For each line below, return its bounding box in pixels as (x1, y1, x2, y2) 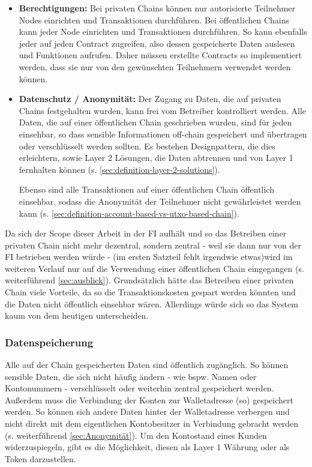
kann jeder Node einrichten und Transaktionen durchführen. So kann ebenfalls (19, 25, 307, 38)
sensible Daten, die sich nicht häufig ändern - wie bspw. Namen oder (5, 370, 257, 382)
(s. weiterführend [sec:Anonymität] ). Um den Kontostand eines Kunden (5, 429, 267, 441)
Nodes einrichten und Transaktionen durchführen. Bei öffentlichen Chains (19, 13, 289, 26)
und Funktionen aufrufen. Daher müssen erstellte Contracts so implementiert (19, 49, 302, 61)
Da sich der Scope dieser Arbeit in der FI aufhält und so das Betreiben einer (5, 227, 287, 240)
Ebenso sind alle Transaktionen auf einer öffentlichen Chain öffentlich (19, 183, 274, 196)
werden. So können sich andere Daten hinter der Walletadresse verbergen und (5, 405, 290, 418)
